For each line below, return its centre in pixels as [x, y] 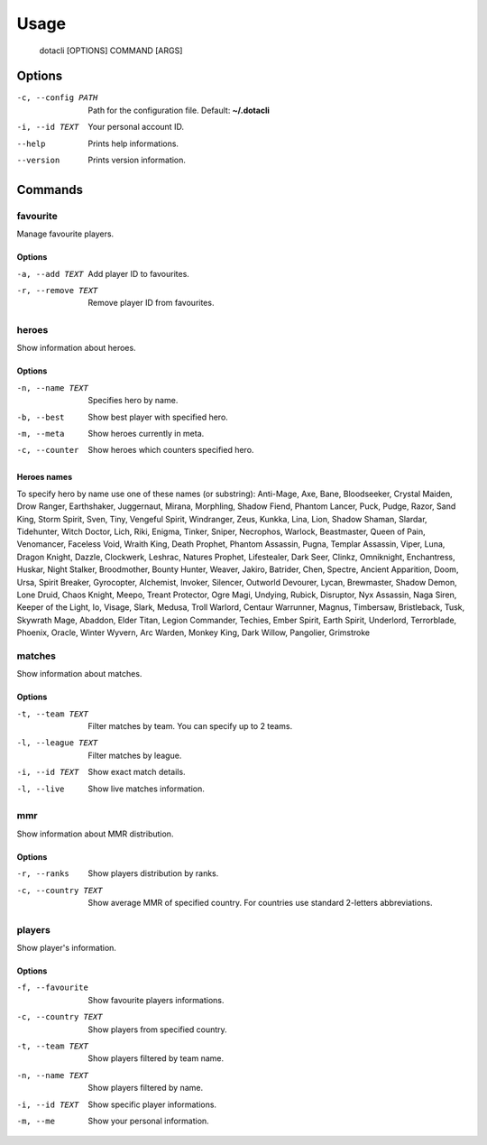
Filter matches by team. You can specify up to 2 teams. [190, 726]
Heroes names [45, 477]
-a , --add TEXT [51, 274]
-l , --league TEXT [57, 743]
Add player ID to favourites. [138, 273]
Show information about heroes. [76, 348]
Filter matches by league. [135, 755]
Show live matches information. [146, 789]
